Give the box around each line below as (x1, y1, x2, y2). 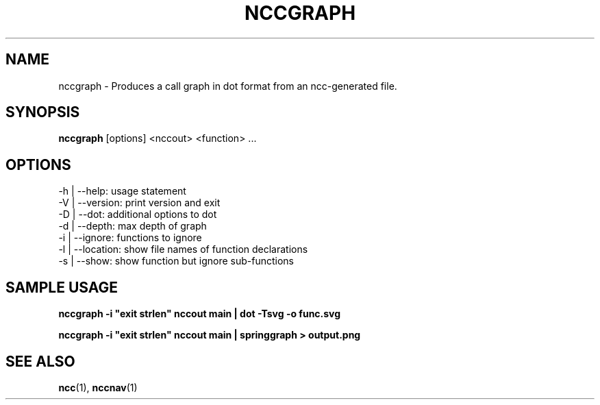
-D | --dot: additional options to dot (58, 208, 217, 221)
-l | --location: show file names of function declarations (58, 243, 308, 256)
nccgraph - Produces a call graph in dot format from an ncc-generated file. (58, 79, 397, 92)
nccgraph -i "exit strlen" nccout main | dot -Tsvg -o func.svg (58, 308, 341, 320)
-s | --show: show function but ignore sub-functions (58, 255, 294, 267)
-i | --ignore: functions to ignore (58, 232, 202, 244)
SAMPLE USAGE (5, 278, 118, 296)
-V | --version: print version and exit (58, 197, 221, 209)
